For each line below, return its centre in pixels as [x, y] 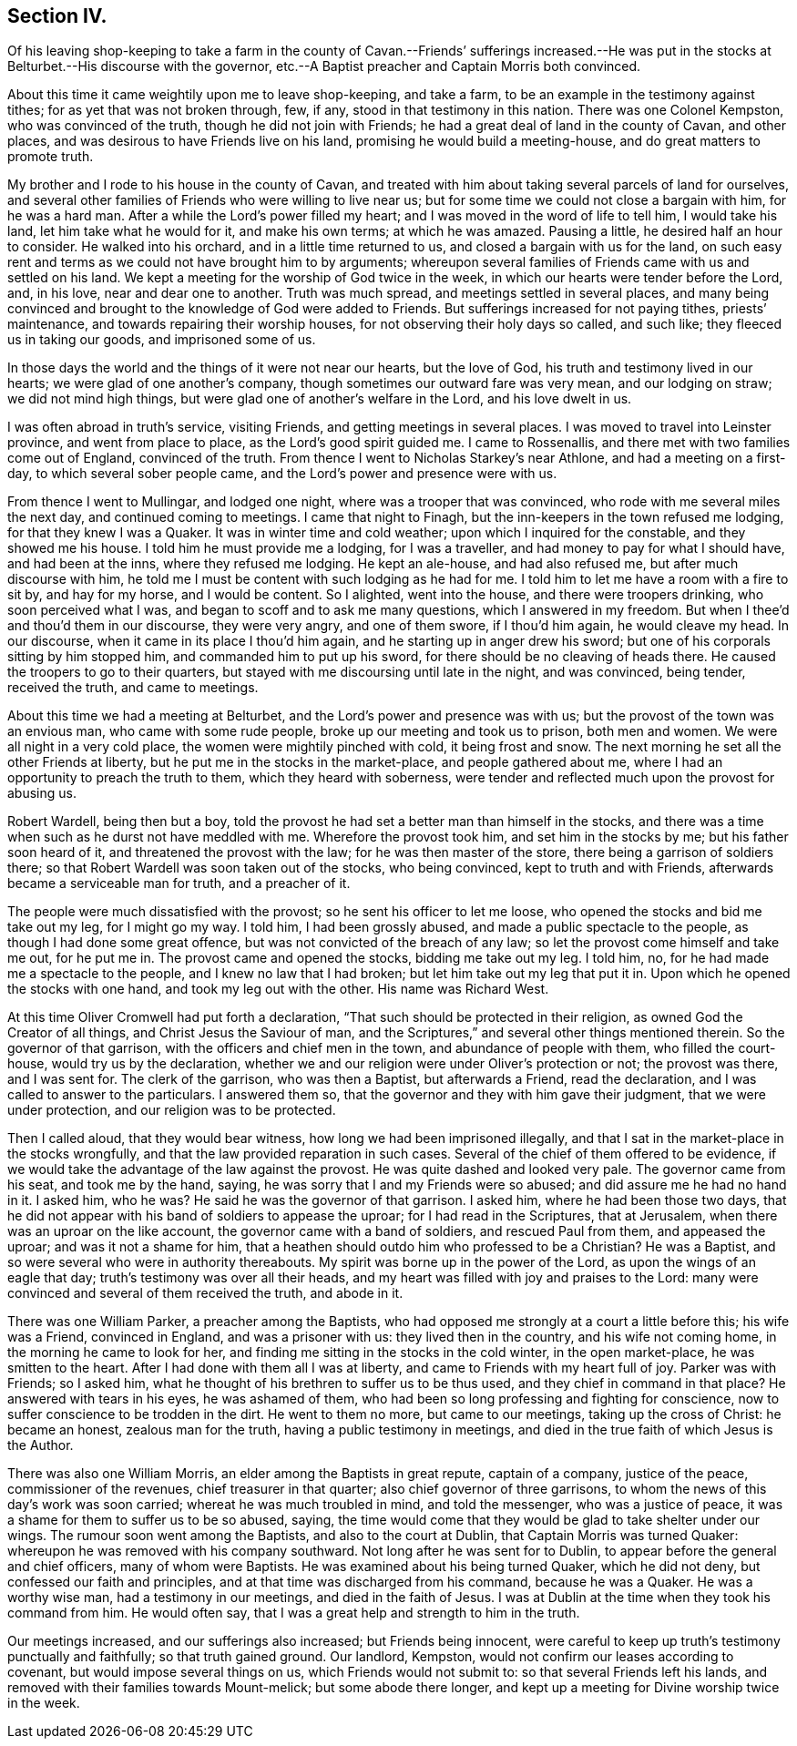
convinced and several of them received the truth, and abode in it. [205, 1293]
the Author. [41, 1445]
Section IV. [57, 16]
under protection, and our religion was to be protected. [172, 1110]
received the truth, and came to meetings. [133, 688]
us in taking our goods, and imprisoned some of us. [162, 340]
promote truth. [51, 157]
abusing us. [42, 793]
